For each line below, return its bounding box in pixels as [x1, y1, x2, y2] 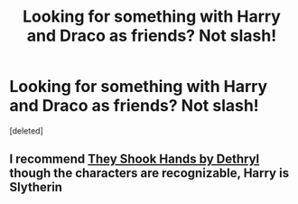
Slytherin [9, 180, 63, 195]
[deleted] [9, 125, 43, 136]
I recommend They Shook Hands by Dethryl [9, 152, 260, 167]
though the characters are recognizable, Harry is [9, 165, 290, 181]
